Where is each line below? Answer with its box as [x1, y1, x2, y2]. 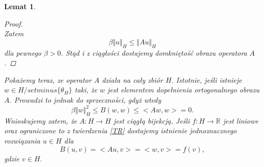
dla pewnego [4, 47, 41, 58]
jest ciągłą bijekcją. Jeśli [113, 115, 190, 126]
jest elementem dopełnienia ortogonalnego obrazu [107, 84, 259, 95]
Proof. [4, 18, 23, 29]
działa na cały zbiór [101, 74, 163, 85]
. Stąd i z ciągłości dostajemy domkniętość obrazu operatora [61, 47, 247, 58]
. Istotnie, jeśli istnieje [171, 74, 242, 85]
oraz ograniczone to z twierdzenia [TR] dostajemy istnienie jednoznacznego [4, 125, 237, 136]
